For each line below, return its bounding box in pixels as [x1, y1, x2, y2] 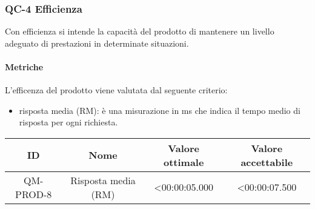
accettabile [240, 154, 293, 169]
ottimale [163, 154, 204, 169]
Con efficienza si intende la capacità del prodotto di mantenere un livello [5, 25, 274, 38]
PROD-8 [15, 187, 52, 201]
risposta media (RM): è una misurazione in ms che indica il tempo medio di [19, 104, 300, 116]
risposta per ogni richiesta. [19, 116, 118, 128]
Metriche [5, 61, 44, 73]
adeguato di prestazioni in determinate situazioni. [5, 36, 189, 49]
